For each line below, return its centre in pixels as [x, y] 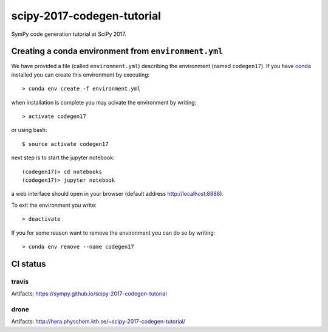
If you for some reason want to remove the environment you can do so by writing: [113, 233]
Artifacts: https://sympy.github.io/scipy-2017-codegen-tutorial [89, 294]
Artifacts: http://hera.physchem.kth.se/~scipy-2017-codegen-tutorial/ [98, 322]
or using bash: [29, 130]
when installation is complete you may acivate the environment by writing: [104, 102]
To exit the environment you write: [54, 205]
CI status [29, 264]
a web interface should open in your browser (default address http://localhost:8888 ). [118, 194]
